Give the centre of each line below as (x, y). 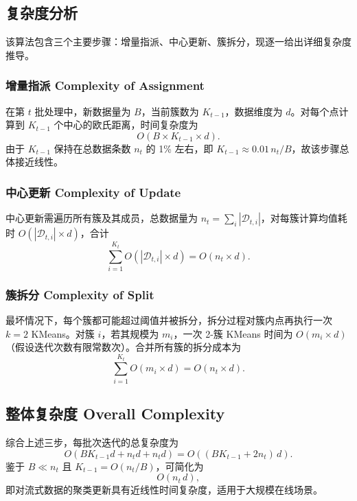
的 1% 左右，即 (180, 148)
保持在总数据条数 (92, 148)
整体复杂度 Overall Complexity (115, 413)
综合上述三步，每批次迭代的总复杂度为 (92, 442)
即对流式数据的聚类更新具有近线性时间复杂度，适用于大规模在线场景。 (164, 490)
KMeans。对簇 (63, 333)
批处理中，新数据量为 (83, 111)
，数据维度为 (254, 111)
